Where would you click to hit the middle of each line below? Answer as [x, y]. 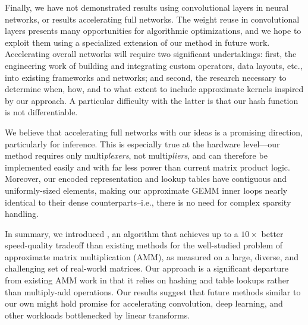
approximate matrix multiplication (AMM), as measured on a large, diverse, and [152, 256]
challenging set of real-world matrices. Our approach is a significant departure [147, 268]
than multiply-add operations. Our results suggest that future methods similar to [153, 291]
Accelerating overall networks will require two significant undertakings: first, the [151, 54]
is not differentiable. [41, 112]
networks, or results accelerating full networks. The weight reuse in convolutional [152, 19]
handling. [22, 214]
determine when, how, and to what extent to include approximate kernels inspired [154, 89]
